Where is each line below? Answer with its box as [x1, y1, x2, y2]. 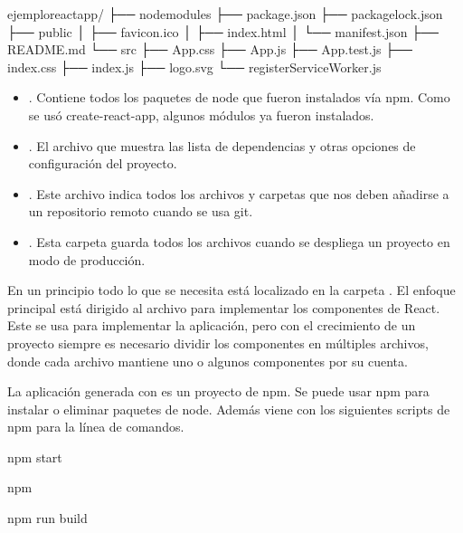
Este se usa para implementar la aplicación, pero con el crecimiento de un [7, 316, 416, 335]
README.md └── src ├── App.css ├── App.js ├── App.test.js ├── [7, 40, 412, 59]
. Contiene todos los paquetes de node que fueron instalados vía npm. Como [28, 88, 450, 107]
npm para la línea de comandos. [7, 417, 184, 436]
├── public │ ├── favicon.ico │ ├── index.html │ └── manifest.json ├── [7, 22, 439, 41]
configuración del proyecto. [28, 154, 177, 173]
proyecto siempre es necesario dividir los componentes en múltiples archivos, [7, 333, 429, 352]
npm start [7, 447, 62, 466]
